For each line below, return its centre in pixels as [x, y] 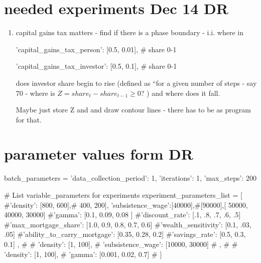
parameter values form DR [99, 154]
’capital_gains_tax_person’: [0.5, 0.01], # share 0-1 [96, 49]
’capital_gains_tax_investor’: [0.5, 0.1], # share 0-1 [96, 66]
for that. [29, 119]
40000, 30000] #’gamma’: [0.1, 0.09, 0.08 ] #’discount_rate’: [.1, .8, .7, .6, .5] [122, 215]
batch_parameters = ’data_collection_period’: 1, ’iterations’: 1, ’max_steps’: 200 [130, 178]
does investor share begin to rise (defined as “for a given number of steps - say [136, 83]
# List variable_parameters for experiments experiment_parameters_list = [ [123, 195]
